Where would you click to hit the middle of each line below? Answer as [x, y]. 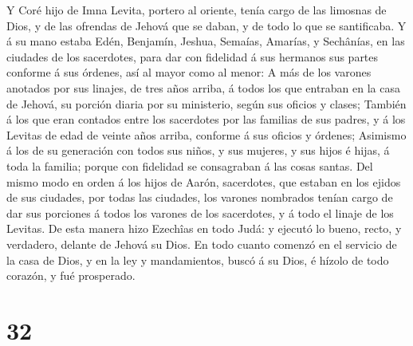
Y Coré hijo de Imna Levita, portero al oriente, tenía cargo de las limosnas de [197, 10]
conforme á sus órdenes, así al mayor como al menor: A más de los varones [189, 72]
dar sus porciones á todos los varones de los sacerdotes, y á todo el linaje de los [200, 212]
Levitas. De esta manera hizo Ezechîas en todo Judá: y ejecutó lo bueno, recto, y [204, 228]
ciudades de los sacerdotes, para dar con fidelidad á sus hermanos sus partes [193, 56]
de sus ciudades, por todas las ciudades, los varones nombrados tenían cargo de [200, 197]
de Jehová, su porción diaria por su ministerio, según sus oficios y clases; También [206, 103]
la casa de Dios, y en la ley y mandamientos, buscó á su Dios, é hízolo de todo [198, 259]
